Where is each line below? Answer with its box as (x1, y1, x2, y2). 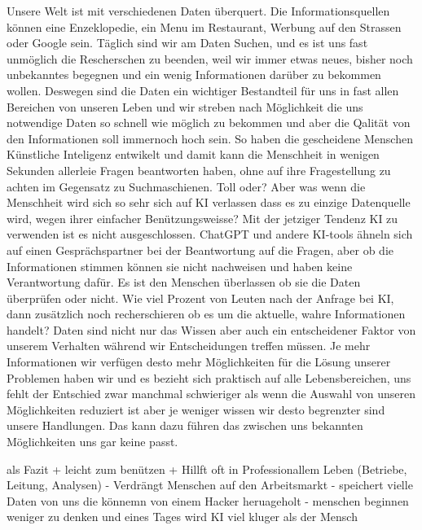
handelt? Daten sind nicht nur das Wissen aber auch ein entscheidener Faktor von (7, 321, 416, 338)
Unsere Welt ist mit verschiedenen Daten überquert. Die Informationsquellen (7, 2, 390, 19)
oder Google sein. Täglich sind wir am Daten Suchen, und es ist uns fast (7, 34, 368, 51)
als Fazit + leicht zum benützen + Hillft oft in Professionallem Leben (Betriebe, (7, 460, 407, 477)
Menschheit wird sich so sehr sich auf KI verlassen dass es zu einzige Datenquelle (7, 194, 411, 211)
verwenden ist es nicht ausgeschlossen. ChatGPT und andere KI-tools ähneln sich (7, 226, 413, 243)
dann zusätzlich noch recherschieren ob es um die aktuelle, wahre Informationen (7, 305, 406, 322)
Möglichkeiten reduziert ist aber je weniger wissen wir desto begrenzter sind (7, 401, 385, 418)
